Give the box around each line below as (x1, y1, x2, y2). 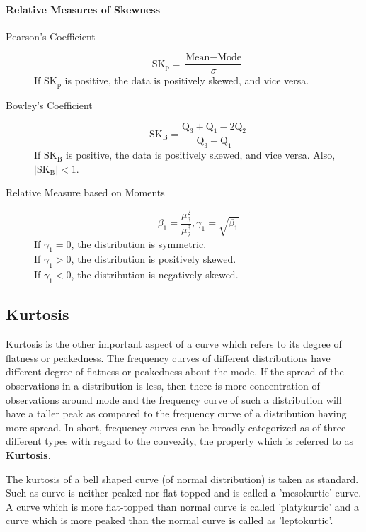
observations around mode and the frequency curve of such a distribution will (6, 392, 342, 407)
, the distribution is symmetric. (71, 236, 207, 251)
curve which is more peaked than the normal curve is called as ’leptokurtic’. (6, 513, 333, 528)
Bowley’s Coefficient (6, 97, 93, 112)
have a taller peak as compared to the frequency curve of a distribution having (6, 406, 347, 421)
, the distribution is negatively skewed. (71, 267, 239, 282)
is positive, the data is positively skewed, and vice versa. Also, (66, 147, 336, 162)
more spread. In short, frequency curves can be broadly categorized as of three (6, 419, 346, 434)
